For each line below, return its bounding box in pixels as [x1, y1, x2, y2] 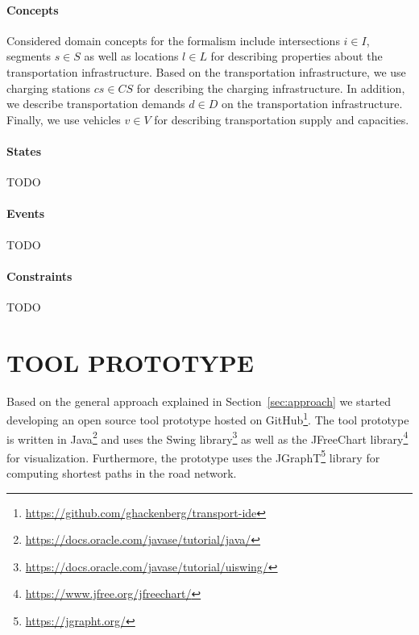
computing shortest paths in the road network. [6, 465, 237, 481]
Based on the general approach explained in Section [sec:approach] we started [6, 392, 391, 409]
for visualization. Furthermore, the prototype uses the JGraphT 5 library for [6, 446, 380, 466]
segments [6, 48, 51, 65]
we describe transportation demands [6, 95, 185, 112]
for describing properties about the [210, 48, 383, 65]
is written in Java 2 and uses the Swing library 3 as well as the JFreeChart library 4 [6, 428, 409, 447]
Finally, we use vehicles [6, 111, 121, 127]
